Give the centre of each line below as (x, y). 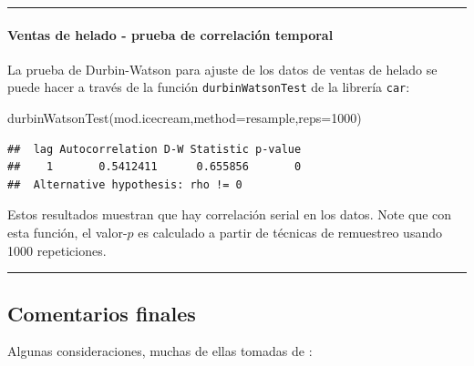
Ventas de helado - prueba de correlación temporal (170, 34)
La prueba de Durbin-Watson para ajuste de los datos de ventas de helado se (222, 69)
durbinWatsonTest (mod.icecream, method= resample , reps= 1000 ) (185, 118)
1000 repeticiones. (57, 250)
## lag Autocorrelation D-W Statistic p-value (155, 149)
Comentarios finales (102, 313)
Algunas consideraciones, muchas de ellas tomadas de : (160, 351)
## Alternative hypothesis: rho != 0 (125, 184)
